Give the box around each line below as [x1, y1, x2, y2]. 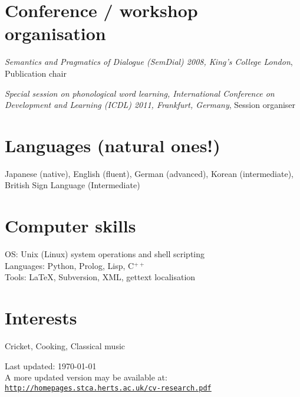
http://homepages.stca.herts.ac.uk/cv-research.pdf [5, 383, 212, 392]
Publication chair [5, 67, 67, 79]
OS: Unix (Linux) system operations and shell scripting [5, 248, 205, 260]
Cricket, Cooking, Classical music [5, 340, 126, 352]
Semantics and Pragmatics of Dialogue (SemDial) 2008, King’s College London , [5, 55, 293, 68]
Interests [5, 306, 77, 330]
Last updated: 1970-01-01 [5, 359, 97, 372]
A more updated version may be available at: [5, 371, 167, 383]
